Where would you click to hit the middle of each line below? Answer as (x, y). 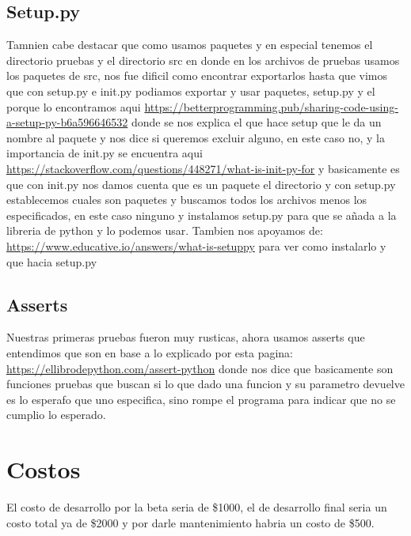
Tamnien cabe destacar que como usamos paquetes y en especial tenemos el (190, 45)
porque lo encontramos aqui (74, 106)
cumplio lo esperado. (56, 415)
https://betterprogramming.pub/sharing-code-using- (271, 106)
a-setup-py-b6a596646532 (67, 122)
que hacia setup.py (52, 261)
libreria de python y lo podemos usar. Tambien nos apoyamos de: (165, 230)
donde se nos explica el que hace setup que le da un (256, 122)
